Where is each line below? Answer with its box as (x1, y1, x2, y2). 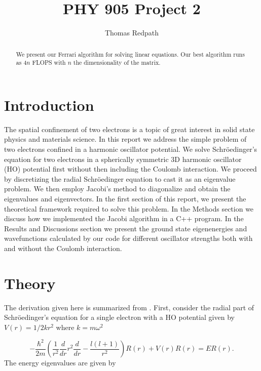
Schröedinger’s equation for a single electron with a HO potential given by (4, 312, 235, 322)
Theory (4, 272, 56, 293)
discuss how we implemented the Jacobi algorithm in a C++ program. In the (4, 213, 244, 224)
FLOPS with (32, 58, 66, 67)
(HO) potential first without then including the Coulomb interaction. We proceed (4, 163, 257, 174)
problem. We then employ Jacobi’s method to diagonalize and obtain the (4, 183, 231, 194)
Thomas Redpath (104, 27, 159, 38)
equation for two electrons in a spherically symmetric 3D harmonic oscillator (4, 153, 242, 164)
